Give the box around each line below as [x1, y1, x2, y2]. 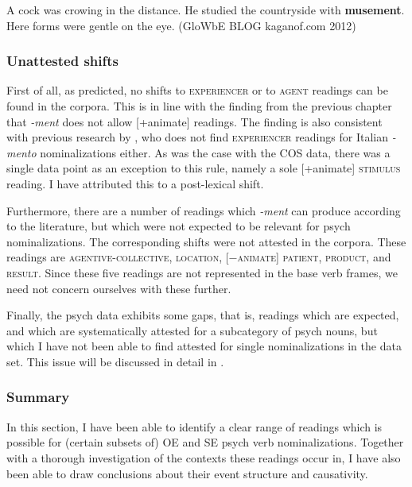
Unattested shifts [6, 51, 119, 71]
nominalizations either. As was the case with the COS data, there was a [40, 144, 391, 160]
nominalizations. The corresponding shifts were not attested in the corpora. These [6, 233, 406, 249]
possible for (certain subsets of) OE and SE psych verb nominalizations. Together [6, 434, 404, 450]
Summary [6, 387, 70, 407]
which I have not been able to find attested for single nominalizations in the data [6, 338, 402, 354]
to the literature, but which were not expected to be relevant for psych [6, 218, 351, 234]
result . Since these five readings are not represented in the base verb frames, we [6, 264, 398, 280]
